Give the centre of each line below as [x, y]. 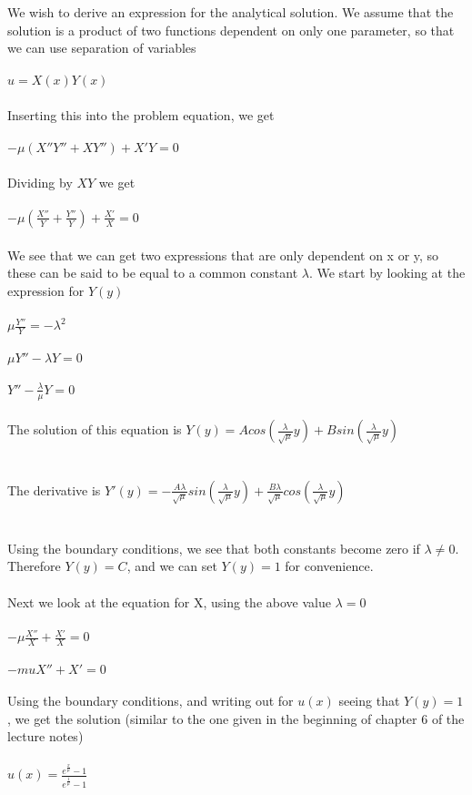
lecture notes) [45, 736]
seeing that [369, 701]
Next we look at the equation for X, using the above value [169, 601]
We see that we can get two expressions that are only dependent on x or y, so [223, 255]
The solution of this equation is [95, 429]
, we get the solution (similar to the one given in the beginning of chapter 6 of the [236, 718]
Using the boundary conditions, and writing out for [151, 701]
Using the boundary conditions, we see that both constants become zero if [214, 548]
